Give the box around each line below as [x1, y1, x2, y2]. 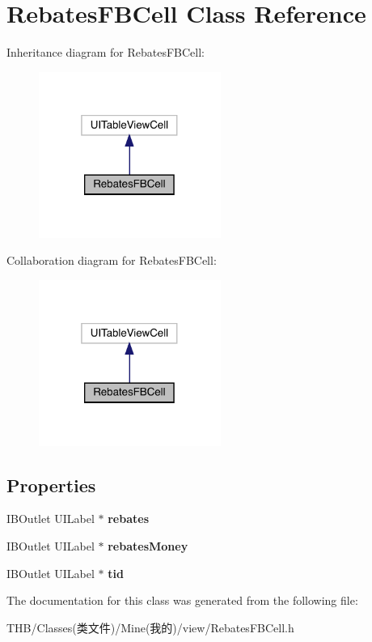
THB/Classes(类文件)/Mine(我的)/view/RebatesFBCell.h [6, 619, 294, 636]
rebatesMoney [108, 538, 188, 555]
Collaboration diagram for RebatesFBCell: [6, 252, 217, 269]
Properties [6, 472, 96, 497]
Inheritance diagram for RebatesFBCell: [6, 44, 205, 61]
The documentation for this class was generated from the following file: [6, 592, 358, 609]
